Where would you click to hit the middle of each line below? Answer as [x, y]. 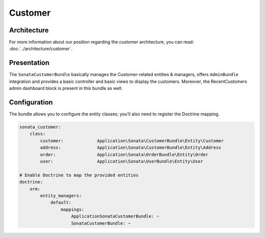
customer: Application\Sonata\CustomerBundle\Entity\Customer [132, 141]
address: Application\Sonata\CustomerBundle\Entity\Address [131, 148]
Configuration [31, 102]
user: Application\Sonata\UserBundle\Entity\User [122, 161]
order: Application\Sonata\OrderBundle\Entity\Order [124, 154]
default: [61, 203]
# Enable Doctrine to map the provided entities [79, 175]
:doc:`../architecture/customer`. [41, 49]
